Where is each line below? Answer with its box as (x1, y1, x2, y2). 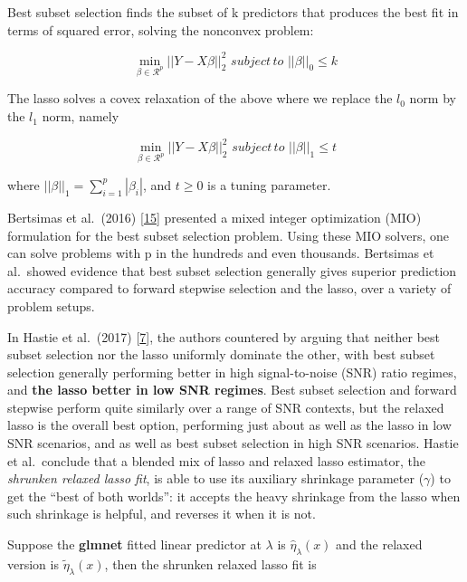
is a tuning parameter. (207, 175, 331, 194)
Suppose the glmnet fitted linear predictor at (7, 535, 262, 554)
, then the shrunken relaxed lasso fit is (104, 554, 317, 573)
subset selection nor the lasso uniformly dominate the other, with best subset (7, 345, 435, 364)
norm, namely (42, 107, 119, 126)
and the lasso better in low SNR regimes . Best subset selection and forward (7, 380, 457, 399)
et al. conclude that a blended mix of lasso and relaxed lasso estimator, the (7, 451, 426, 470)
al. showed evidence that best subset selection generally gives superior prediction (7, 261, 457, 280)
